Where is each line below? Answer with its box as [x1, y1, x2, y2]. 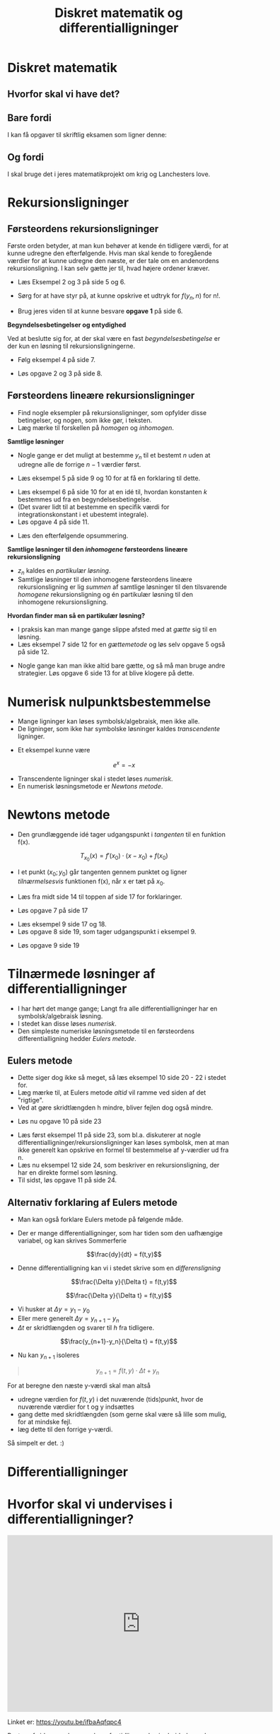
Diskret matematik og [54, 5, 183, 21]
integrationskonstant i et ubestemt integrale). [17, 510, 148, 518]
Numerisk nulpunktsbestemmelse [7, 694, 211, 710]
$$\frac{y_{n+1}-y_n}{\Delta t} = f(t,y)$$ [59, 1337, 178, 1345]
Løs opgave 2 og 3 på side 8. [17, 369, 103, 378]
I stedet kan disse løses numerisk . [17, 1019, 117, 1028]
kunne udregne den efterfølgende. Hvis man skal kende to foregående [7, 249, 212, 257]
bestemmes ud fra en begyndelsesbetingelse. [17, 495, 152, 504]
